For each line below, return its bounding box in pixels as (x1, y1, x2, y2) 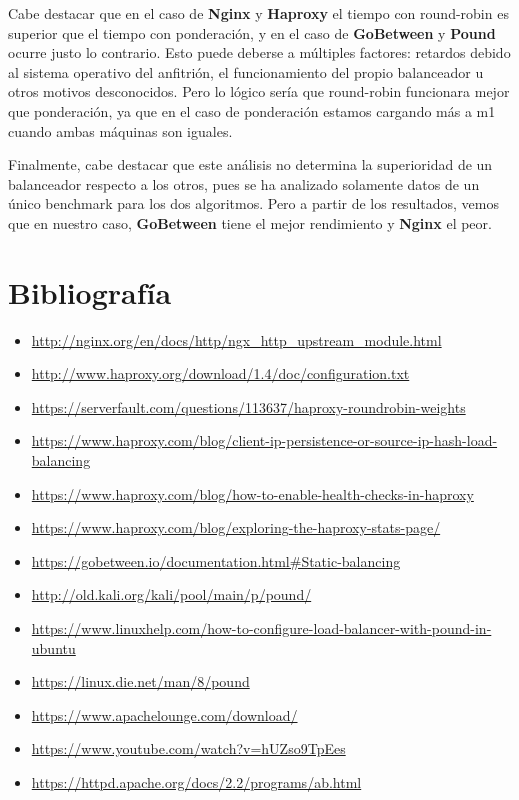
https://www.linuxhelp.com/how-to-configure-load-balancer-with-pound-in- (31, 618, 492, 638)
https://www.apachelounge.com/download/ (31, 704, 298, 725)
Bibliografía (8, 271, 172, 312)
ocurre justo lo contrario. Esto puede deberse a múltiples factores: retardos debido (8, 42, 511, 63)
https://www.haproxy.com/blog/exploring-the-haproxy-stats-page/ (31, 517, 441, 538)
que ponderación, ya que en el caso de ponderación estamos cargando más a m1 (8, 100, 496, 121)
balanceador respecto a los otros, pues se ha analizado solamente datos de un (8, 173, 480, 194)
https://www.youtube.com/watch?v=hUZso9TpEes (31, 738, 346, 759)
